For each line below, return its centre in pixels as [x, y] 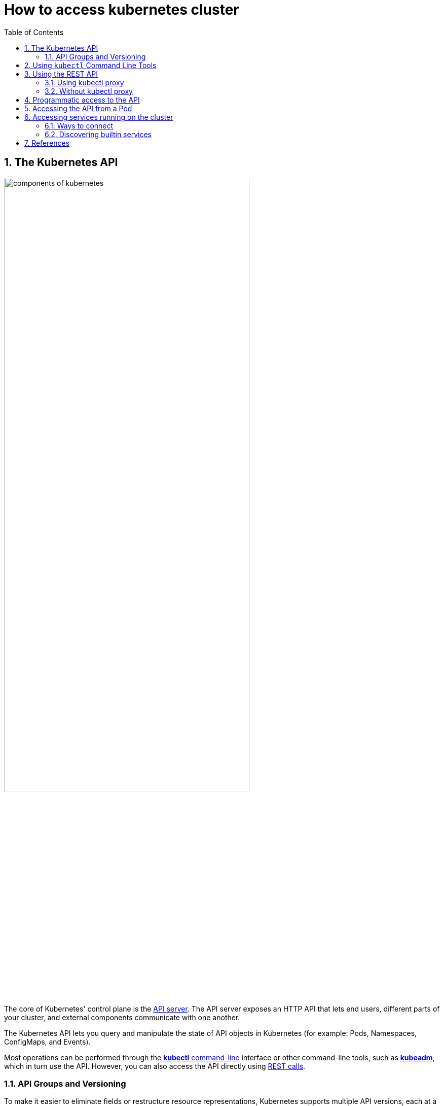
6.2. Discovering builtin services [98, 134]
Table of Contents [34, 32]
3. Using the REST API [61, 74]
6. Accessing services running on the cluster [99, 117]
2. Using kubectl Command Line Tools [90, 65]
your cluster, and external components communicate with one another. [122, 1017]
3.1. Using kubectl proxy [84, 82]
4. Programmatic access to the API [82, 100]
